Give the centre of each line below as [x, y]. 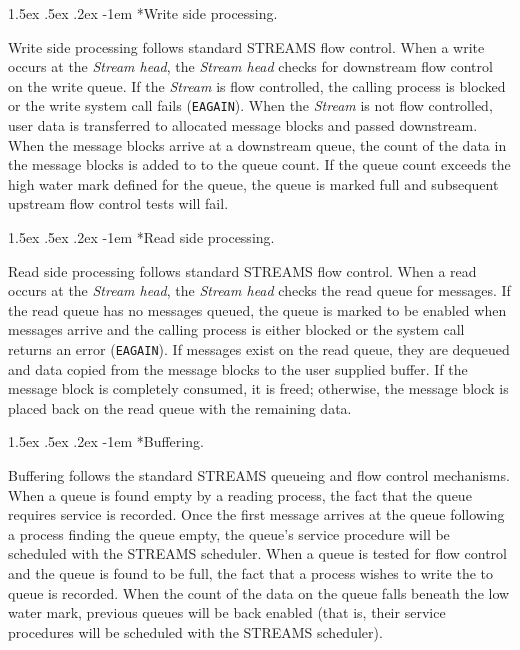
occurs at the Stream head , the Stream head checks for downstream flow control [250, 66]
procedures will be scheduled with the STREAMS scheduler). [195, 631]
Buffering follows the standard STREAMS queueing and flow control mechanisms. [259, 475]
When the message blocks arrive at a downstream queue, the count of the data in [257, 144]
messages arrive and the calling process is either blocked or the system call [236, 329]
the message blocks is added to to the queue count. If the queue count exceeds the [259, 164]
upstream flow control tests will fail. [118, 203]
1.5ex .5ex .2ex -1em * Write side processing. [143, 13]
